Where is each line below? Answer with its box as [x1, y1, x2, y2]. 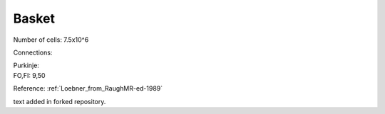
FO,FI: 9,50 [13, 71, 46, 79]
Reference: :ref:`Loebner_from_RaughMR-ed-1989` [13, 84, 163, 93]
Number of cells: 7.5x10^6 [13, 35, 89, 44]
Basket [13, 11, 56, 26]
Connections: [13, 48, 53, 57]
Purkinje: [13, 61, 39, 70]
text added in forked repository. [13, 97, 106, 106]
